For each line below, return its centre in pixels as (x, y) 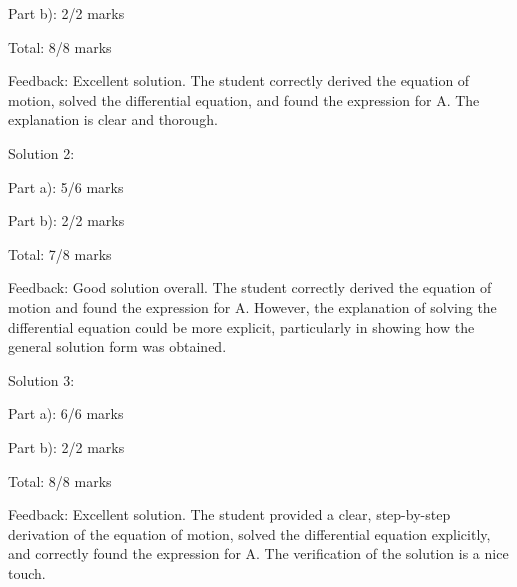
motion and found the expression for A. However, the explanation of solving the (252, 306)
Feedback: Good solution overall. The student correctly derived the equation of (250, 287)
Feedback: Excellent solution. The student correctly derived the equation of (239, 80)
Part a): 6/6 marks (66, 413)
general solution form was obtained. (117, 346)
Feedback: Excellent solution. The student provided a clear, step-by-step (229, 514)
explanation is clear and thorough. (113, 119)
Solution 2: (41, 152)
